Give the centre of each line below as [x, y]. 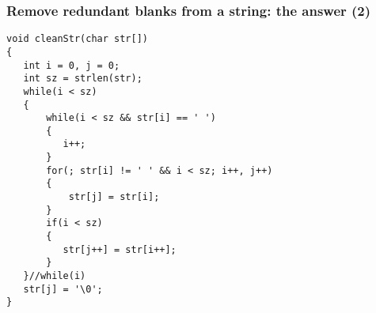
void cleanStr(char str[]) [77, 39]
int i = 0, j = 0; [72, 65]
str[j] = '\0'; [63, 289]
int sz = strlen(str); [83, 79]
